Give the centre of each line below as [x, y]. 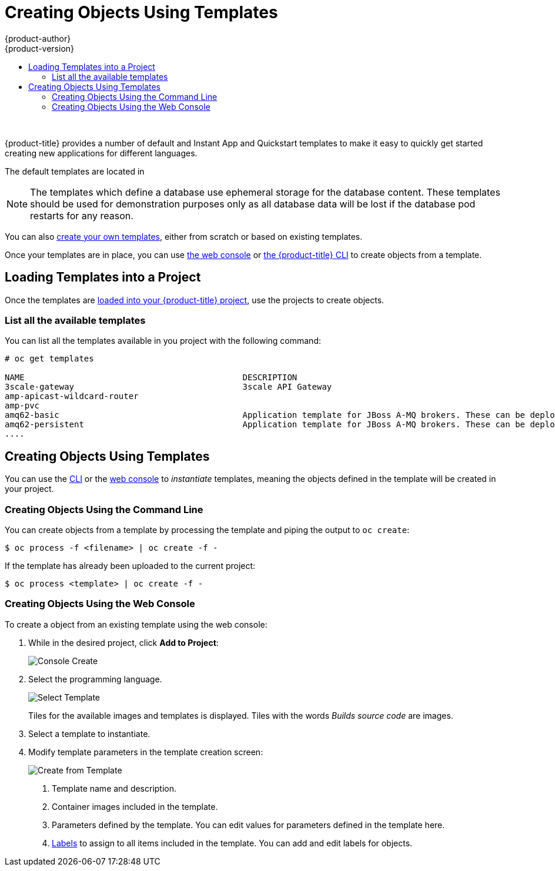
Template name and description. [114, 788]
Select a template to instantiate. [89, 733]
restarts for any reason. [82, 215]
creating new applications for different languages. [101, 153]
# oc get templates [49, 359]
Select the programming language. [95, 679]
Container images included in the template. [135, 806]
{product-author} [38, 38]
